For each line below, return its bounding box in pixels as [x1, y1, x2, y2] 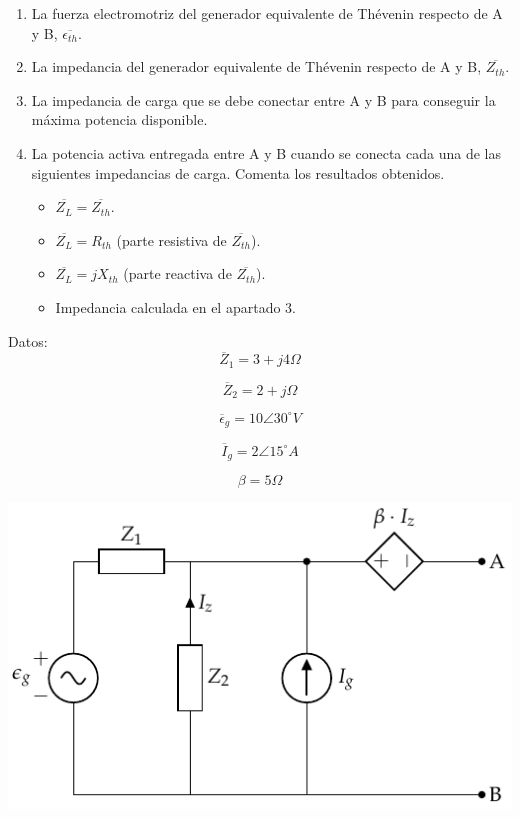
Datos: [8, 330, 48, 351]
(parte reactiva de [123, 263, 232, 284]
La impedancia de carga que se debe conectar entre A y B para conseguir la [31, 89, 496, 110]
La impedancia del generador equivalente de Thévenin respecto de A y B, [31, 56, 482, 77]
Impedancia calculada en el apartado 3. [55, 296, 296, 317]
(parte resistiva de [116, 229, 227, 250]
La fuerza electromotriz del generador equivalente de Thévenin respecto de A [31, 3, 503, 23]
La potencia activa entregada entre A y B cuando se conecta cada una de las [31, 142, 501, 163]
